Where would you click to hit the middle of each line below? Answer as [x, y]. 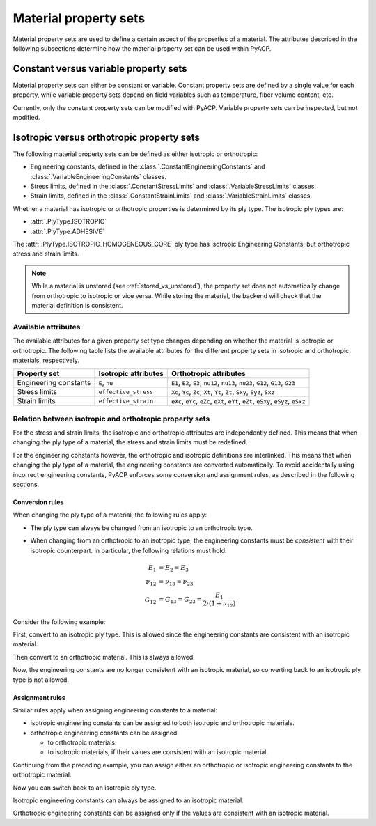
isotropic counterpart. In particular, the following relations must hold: [128, 550]
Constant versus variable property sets [100, 69]
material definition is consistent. [77, 305]
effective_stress [126, 392]
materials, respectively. [46, 360]
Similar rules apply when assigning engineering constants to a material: [115, 710]
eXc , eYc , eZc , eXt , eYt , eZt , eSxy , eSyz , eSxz [238, 401]
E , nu [106, 383]
